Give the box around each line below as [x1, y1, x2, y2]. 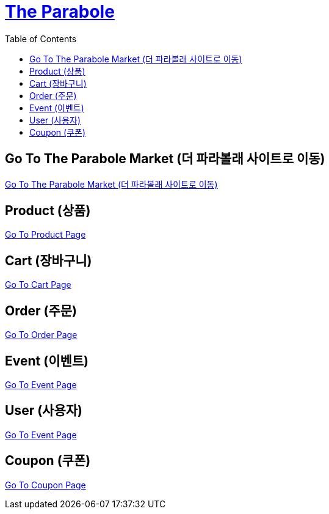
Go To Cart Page [5, 279, 71, 290]
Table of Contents [5, 33, 77, 44]
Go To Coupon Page [5, 479, 86, 490]
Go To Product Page [5, 229, 86, 240]
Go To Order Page [5, 329, 78, 340]
